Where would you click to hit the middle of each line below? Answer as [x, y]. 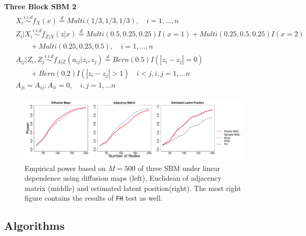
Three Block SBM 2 [40, 6]
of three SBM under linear [179, 168]
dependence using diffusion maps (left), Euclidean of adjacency [123, 178]
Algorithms [35, 226]
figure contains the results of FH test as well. [94, 198]
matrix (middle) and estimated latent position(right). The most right [133, 188]
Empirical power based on [65, 168]
